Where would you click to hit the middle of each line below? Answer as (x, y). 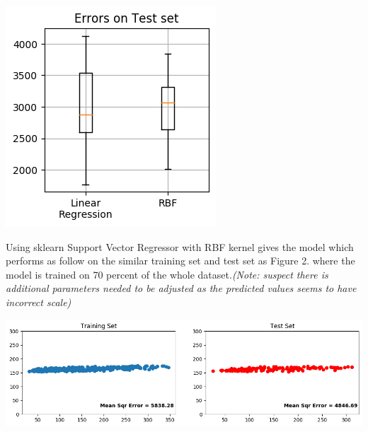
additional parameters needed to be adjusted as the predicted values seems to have (181, 288)
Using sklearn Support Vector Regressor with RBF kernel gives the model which (180, 246)
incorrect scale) (39, 302)
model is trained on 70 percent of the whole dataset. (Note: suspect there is (167, 274)
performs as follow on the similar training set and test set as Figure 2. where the (180, 261)
